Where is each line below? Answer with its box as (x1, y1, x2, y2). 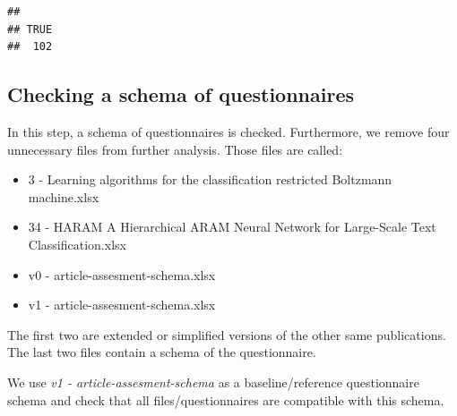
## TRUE (7, 22, 53, 36)
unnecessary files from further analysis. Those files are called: (7, 140, 343, 158)
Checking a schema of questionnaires (7, 81, 354, 108)
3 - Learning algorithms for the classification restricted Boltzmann (28, 170, 392, 189)
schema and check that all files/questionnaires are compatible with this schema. (7, 390, 444, 409)
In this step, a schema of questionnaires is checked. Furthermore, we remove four (7, 122, 450, 140)
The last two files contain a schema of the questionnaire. (7, 343, 316, 361)
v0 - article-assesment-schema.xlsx (28, 265, 216, 284)
